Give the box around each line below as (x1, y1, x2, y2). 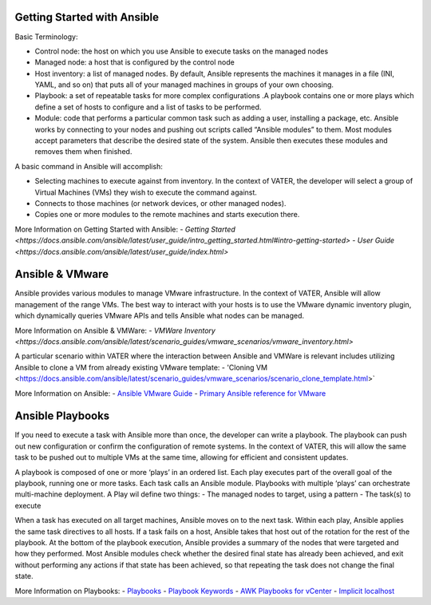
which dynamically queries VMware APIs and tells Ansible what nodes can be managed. (14, 311, 305, 321)
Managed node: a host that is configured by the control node (34, 57, 235, 67)
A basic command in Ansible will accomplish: (14, 161, 163, 171)
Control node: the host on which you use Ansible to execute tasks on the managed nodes (34, 46, 329, 56)
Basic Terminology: (14, 32, 78, 42)
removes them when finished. (34, 147, 132, 156)
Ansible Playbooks (14, 409, 110, 423)
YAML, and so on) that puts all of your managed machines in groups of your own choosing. (34, 80, 334, 89)
